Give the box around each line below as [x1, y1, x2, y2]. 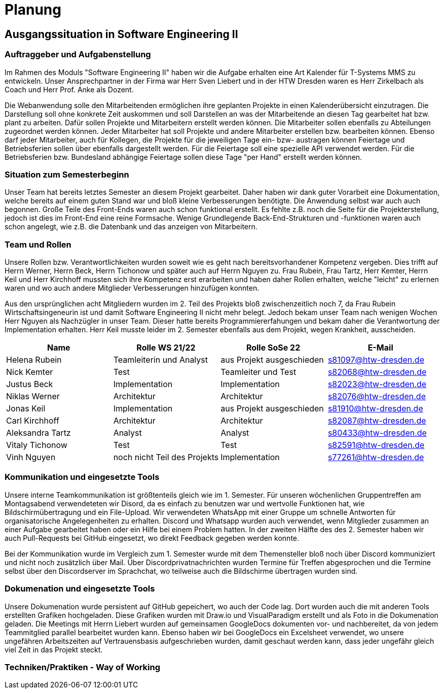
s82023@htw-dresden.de [327, 379, 427, 390]
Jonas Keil [6, 403, 46, 414]
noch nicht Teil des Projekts [113, 452, 219, 463]
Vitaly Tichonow [6, 440, 67, 451]
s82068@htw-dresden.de [327, 367, 427, 377]
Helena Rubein [6, 355, 62, 365]
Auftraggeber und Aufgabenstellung [5, 49, 151, 60]
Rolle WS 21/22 [136, 342, 196, 353]
